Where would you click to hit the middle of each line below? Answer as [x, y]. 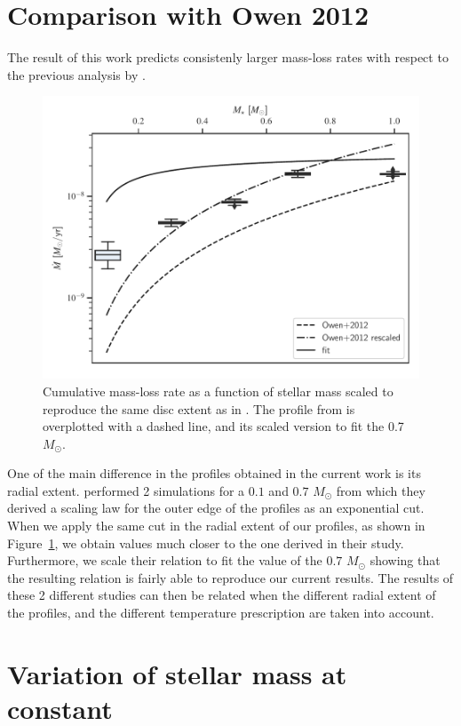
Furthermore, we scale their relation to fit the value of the [165, 560]
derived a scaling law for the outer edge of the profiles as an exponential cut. [216, 508]
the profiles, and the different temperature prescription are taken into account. [221, 613]
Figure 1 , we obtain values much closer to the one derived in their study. [206, 543]
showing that [405, 560]
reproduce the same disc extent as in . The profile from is [199, 408]
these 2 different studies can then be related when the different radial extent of [222, 595]
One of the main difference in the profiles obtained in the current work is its [214, 473]
